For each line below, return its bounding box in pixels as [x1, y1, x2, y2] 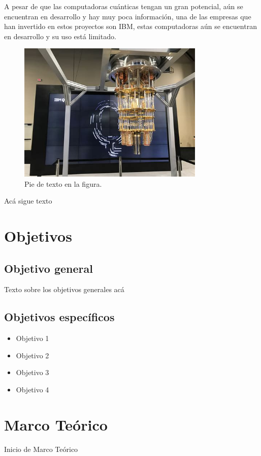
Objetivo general [4, 260, 93, 276]
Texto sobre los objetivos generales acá [4, 284, 124, 295]
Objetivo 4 [16, 384, 49, 394]
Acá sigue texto [4, 195, 52, 206]
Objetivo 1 [16, 333, 49, 344]
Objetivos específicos [4, 309, 115, 325]
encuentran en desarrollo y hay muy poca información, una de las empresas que [4, 11, 251, 21]
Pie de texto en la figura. [24, 178, 102, 189]
